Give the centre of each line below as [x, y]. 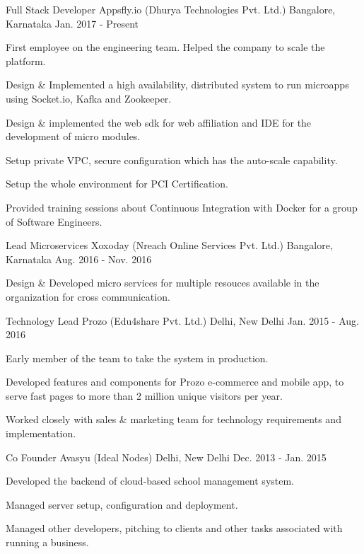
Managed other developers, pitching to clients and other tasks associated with [174, 528]
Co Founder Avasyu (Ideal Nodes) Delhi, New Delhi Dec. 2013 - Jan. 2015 [166, 457]
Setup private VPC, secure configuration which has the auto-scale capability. [172, 160]
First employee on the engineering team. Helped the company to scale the [165, 47]
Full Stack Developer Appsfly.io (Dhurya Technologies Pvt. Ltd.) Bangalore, [171, 9]
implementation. [41, 433]
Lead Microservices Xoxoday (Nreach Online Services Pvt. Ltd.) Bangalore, [169, 245]
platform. [26, 60]
